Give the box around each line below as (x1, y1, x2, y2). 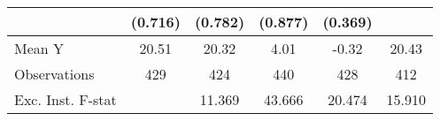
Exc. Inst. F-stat (14, 89, 117, 110)
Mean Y (14, 38, 65, 58)
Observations (14, 64, 95, 84)
